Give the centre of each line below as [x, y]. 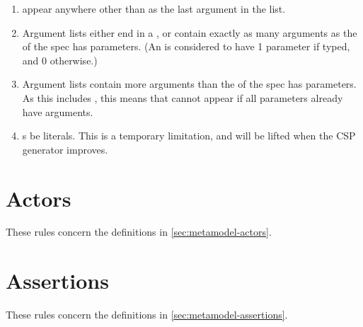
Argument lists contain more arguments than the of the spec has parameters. [189, 84]
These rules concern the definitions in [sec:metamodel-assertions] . [147, 315]
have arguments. [58, 111]
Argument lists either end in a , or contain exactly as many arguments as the [190, 32]
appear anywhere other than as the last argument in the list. [154, 8]
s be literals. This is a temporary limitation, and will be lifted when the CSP [189, 136]
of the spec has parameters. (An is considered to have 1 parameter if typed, [186, 46]
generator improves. [65, 149]
